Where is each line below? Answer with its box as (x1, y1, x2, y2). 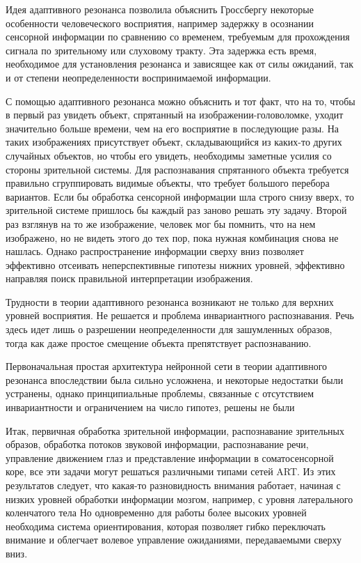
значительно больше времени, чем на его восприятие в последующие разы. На (6, 121, 339, 135)
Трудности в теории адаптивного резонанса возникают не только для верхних (6, 294, 334, 309)
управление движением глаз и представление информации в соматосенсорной (6, 450, 334, 465)
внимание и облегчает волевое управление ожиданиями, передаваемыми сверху (6, 532, 342, 547)
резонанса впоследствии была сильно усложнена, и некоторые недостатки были (6, 372, 344, 387)
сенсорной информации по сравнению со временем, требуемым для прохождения (6, 29, 350, 44)
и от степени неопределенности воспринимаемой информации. (6, 70, 271, 84)
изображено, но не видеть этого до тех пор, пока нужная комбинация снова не (6, 230, 339, 245)
